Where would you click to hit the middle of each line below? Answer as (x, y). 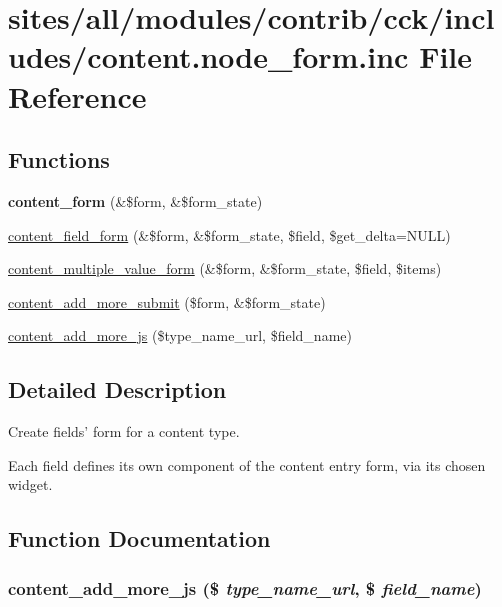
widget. (30, 484)
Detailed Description (117, 389)
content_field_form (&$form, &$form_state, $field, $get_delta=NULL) (229, 234)
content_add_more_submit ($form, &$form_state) (167, 301)
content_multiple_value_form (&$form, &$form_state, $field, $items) (225, 268)
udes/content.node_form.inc (208, 56)
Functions (59, 159)
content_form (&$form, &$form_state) (135, 200)
